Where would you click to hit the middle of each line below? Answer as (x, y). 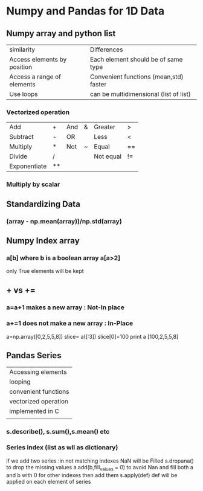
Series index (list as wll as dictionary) (62, 448)
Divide (18, 156)
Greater (105, 127)
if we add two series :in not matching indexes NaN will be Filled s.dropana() (100, 461)
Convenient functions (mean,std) (137, 77)
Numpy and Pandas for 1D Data (85, 11)
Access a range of (35, 77)
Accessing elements (38, 371)
